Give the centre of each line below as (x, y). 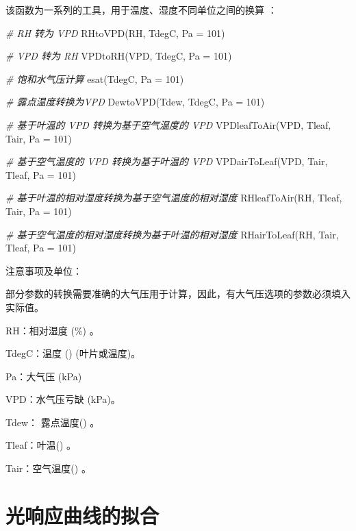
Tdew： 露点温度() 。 (53, 422)
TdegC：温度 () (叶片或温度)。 (73, 353)
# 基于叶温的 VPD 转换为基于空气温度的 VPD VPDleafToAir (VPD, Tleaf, (168, 124)
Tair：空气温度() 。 (48, 468)
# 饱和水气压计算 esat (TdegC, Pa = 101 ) (95, 78)
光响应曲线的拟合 (82, 515)
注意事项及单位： (44, 270)
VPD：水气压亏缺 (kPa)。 (63, 399)
